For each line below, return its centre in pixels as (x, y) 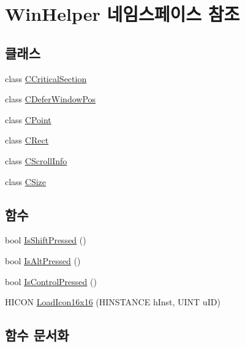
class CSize (26, 181)
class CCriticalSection (46, 78)
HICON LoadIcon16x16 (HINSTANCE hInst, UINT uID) (113, 302)
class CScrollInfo (36, 160)
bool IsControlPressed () (51, 281)
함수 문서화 (37, 335)
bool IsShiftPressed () (46, 240)
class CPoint (28, 119)
